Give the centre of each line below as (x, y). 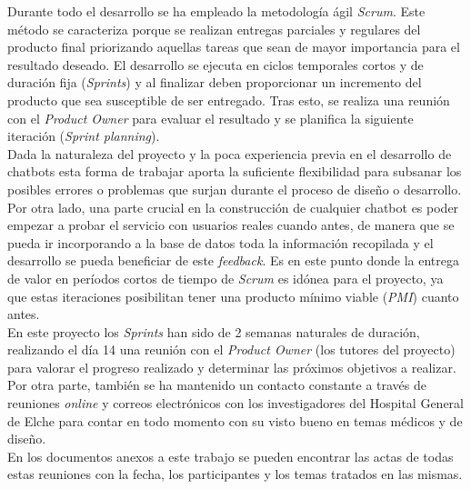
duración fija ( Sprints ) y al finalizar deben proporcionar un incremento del (215, 82)
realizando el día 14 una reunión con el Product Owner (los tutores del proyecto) (231, 349)
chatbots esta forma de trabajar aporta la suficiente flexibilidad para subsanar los (235, 171)
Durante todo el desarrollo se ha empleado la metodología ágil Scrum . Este (216, 11)
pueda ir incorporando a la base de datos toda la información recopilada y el (220, 242)
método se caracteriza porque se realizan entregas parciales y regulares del (214, 29)
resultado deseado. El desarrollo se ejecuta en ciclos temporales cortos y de (215, 64)
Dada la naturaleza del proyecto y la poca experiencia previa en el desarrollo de (230, 153)
